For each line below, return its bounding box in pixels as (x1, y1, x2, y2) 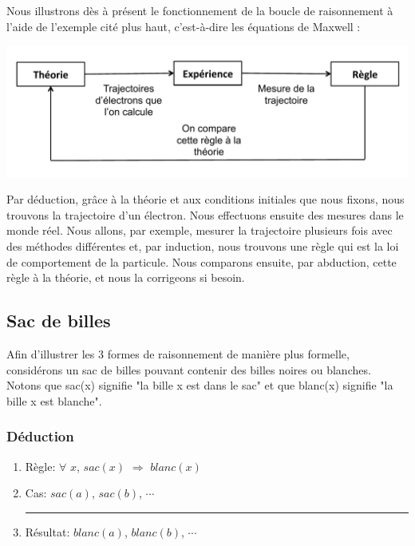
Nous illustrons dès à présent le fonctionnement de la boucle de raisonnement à (6, 2, 393, 18)
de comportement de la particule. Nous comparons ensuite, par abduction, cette (6, 253, 397, 270)
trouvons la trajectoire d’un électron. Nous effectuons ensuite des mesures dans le (6, 206, 404, 223)
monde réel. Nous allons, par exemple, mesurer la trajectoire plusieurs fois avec (6, 222, 393, 239)
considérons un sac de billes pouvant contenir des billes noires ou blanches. (6, 361, 371, 378)
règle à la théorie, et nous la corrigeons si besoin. (6, 269, 245, 286)
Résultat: (25, 523, 70, 540)
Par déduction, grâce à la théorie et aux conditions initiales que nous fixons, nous (6, 191, 405, 208)
